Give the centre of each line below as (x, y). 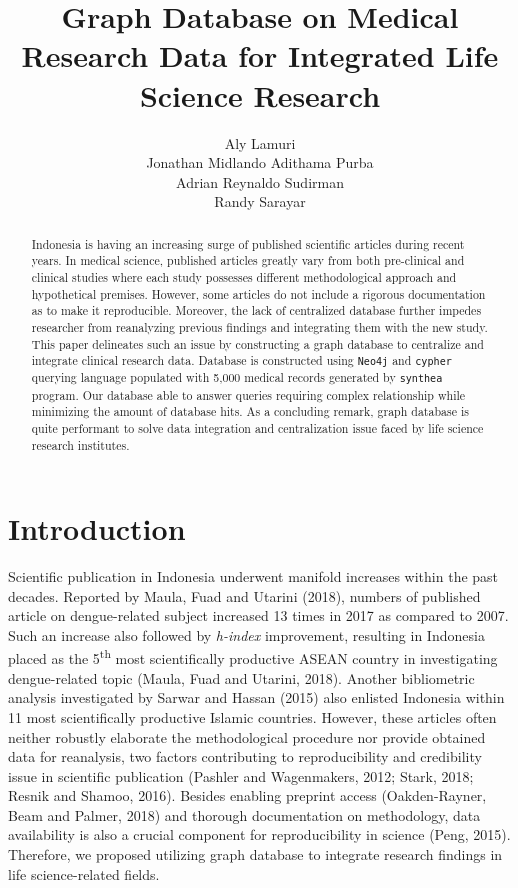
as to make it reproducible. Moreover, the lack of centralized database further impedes (256, 310)
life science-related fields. (84, 873)
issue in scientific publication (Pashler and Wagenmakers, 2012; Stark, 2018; (241, 775)
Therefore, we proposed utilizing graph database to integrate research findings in (255, 854)
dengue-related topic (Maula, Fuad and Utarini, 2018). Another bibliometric (241, 677)
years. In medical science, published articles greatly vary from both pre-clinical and (248, 260)
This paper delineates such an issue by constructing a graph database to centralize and (257, 343)
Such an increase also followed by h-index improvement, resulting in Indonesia (246, 634)
